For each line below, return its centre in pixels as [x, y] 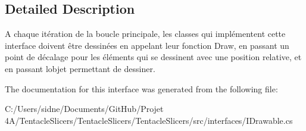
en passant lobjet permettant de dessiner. [80, 68]
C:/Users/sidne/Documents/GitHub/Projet [84, 109]
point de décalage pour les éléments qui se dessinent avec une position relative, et [153, 57]
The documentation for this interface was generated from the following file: [141, 88]
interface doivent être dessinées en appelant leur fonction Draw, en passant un [147, 45]
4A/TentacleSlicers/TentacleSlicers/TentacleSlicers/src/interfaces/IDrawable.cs [149, 120]
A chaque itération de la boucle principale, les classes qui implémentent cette [145, 34]
